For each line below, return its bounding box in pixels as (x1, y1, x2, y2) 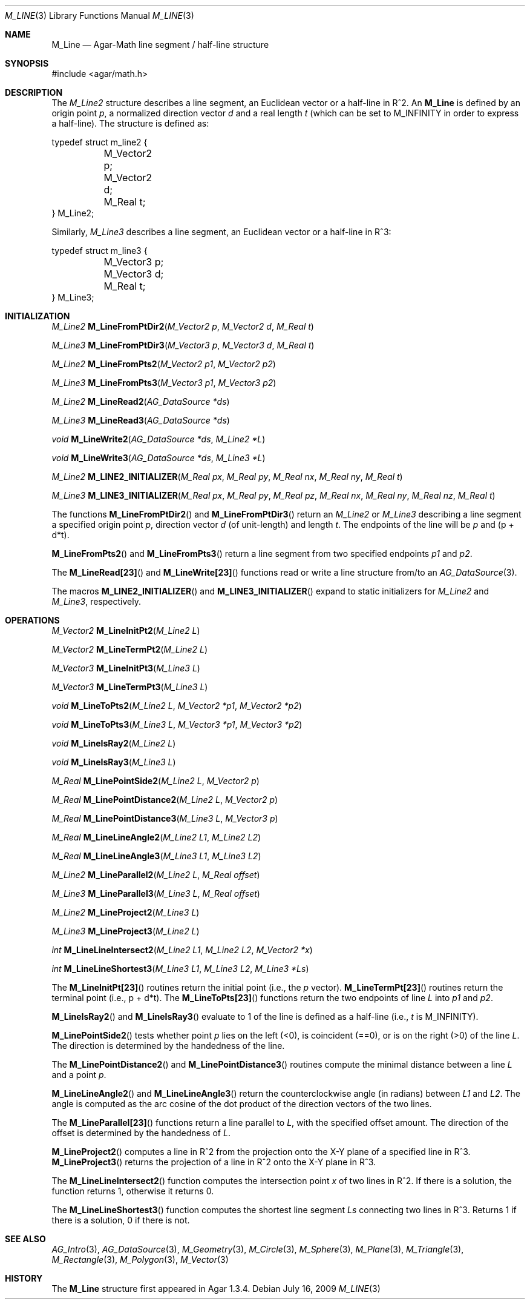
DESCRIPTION (5, 87, 63, 98)
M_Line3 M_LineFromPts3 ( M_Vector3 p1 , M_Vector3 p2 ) (51, 378, 276, 388)
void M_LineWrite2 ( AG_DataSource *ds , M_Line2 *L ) (51, 434, 266, 444)
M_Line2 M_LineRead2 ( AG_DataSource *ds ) (51, 396, 230, 407)
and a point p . (51, 1069, 106, 1080)
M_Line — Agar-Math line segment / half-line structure (51, 39, 269, 50)
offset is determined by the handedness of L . (51, 1128, 231, 1138)
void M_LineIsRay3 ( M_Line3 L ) (51, 757, 176, 767)
